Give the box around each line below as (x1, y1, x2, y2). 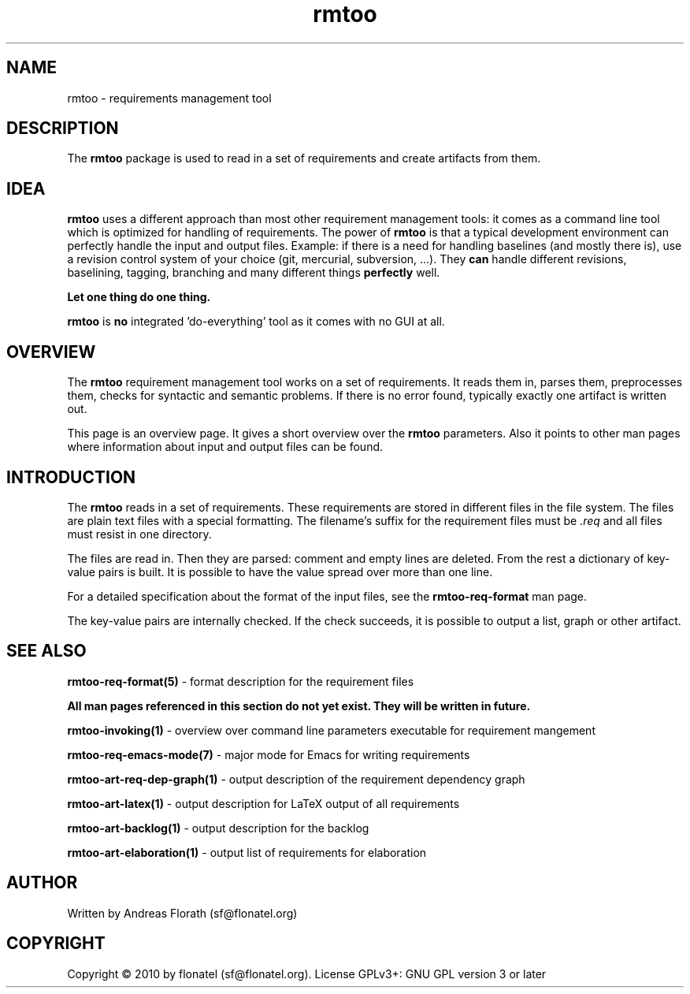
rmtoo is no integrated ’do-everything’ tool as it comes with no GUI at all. (67, 315, 445, 329)
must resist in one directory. (67, 527, 212, 541)
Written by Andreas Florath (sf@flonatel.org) (67, 906, 298, 920)
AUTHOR (6, 873, 78, 893)
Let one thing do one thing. (67, 290, 211, 304)
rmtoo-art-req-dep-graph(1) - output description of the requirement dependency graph (67, 772, 525, 786)
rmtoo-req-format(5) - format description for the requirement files (67, 674, 414, 688)
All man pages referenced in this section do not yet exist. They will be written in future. (67, 698, 531, 713)
